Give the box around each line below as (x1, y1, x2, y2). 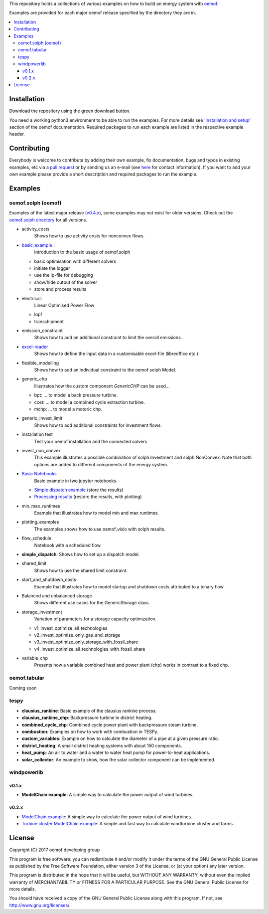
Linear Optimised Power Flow (34, 302, 95, 308)
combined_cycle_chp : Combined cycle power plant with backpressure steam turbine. (21, 722, 198, 728)
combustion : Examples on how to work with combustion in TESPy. (21, 729, 159, 734)
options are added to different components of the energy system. (34, 461, 169, 467)
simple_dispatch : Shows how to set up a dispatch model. (21, 551, 140, 557)
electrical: (21, 295, 42, 301)
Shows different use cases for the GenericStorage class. (34, 600, 150, 606)
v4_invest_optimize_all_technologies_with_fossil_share (34, 646, 145, 652)
